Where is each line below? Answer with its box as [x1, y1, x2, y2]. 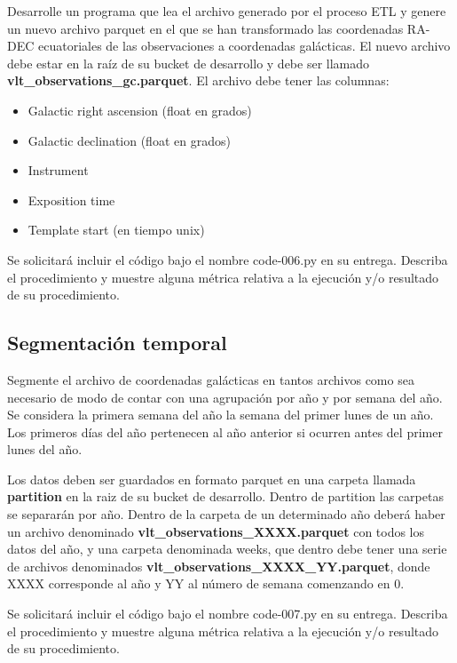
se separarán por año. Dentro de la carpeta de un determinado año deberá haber [7, 505, 445, 523]
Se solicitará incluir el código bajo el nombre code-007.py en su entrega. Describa [7, 604, 448, 623]
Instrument [28, 161, 89, 180]
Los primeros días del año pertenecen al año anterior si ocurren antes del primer [7, 422, 443, 441]
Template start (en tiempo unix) [28, 220, 205, 239]
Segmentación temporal [7, 329, 227, 356]
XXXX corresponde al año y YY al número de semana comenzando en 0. [7, 574, 405, 593]
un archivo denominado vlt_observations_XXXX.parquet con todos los [7, 522, 425, 540]
